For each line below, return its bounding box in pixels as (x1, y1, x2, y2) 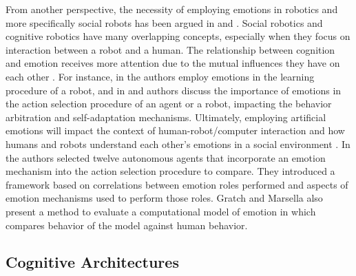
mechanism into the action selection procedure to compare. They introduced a (6, 164, 335, 178)
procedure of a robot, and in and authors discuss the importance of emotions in (6, 83, 342, 97)
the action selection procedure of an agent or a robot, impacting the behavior (6, 96, 332, 111)
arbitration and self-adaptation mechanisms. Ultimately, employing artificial (6, 109, 326, 124)
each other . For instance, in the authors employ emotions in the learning (6, 69, 315, 83)
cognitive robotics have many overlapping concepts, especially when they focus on (6, 29, 350, 43)
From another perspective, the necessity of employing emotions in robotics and (6, 2, 338, 16)
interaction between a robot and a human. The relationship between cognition (6, 42, 335, 56)
